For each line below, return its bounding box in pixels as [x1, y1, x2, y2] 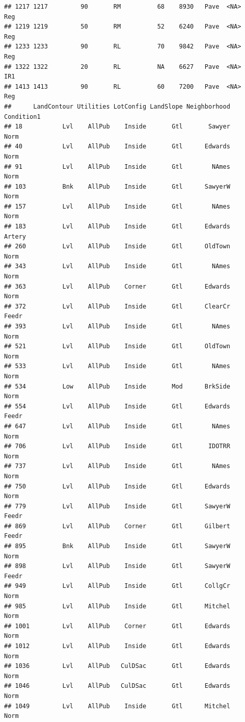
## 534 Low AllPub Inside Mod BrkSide [4, 382, 230, 390]
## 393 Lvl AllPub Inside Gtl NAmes [4, 323, 230, 330]
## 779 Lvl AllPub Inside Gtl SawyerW [4, 502, 230, 510]
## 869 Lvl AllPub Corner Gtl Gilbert [4, 522, 230, 530]
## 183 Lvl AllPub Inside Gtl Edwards [4, 223, 230, 230]
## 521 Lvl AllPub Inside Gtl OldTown [4, 343, 230, 350]
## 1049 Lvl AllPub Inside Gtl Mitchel [4, 702, 230, 710]
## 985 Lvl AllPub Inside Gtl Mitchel [4, 602, 230, 610]
